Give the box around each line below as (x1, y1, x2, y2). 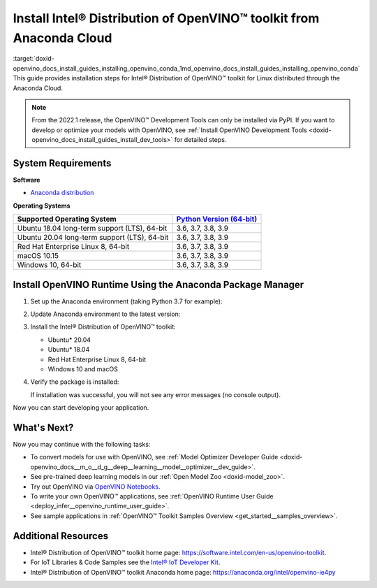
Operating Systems (13, 201, 71, 210)
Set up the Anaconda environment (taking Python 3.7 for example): (30, 297, 223, 306)
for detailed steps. (174, 136, 227, 144)
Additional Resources (13, 530, 108, 542)
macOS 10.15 (17, 251, 59, 261)
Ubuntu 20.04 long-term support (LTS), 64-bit (17, 233, 169, 243)
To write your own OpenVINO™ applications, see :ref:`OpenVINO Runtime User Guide (30, 492, 274, 501)
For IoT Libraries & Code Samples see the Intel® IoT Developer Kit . (30, 558, 221, 566)
